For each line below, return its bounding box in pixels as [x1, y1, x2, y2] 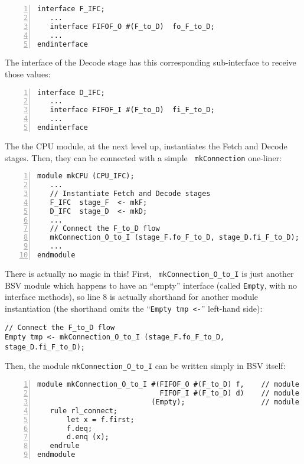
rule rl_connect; [50, 406, 118, 415]
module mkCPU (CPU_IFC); [37, 172, 135, 181]
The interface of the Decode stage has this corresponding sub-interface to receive [5, 56, 296, 68]
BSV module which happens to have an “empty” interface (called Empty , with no [5, 279, 297, 291]
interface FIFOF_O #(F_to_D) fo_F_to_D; [50, 22, 215, 31]
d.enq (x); [67, 433, 109, 442]
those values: [5, 67, 51, 80]
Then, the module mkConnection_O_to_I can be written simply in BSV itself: [5, 360, 286, 372]
